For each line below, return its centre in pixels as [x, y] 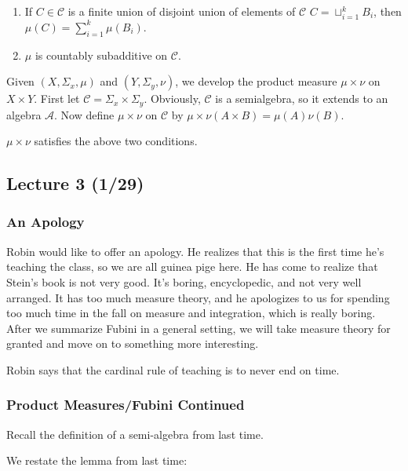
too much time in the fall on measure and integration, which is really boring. [191, 313]
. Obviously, [172, 99]
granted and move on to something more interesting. [133, 343]
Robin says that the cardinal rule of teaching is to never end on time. [173, 369]
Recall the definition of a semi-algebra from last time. [135, 434]
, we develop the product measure [256, 81]
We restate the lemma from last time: [97, 460]
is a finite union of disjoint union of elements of [182, 11]
